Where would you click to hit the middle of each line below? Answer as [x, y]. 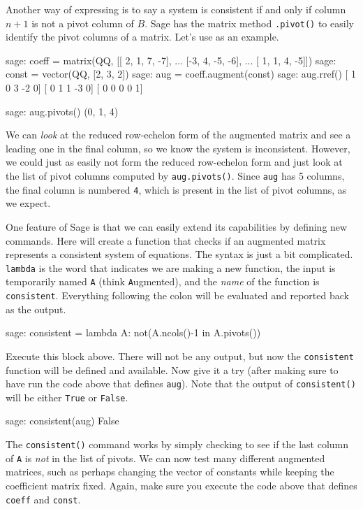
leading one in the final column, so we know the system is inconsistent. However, [178, 148]
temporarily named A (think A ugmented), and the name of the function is [163, 281]
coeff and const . [43, 499]
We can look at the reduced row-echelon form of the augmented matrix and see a [178, 135]
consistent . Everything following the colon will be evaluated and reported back [177, 295]
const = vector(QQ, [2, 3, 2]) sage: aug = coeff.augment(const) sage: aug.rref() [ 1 [181, 74]
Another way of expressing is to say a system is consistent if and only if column [176, 9]
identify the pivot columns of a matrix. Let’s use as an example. [142, 37]
